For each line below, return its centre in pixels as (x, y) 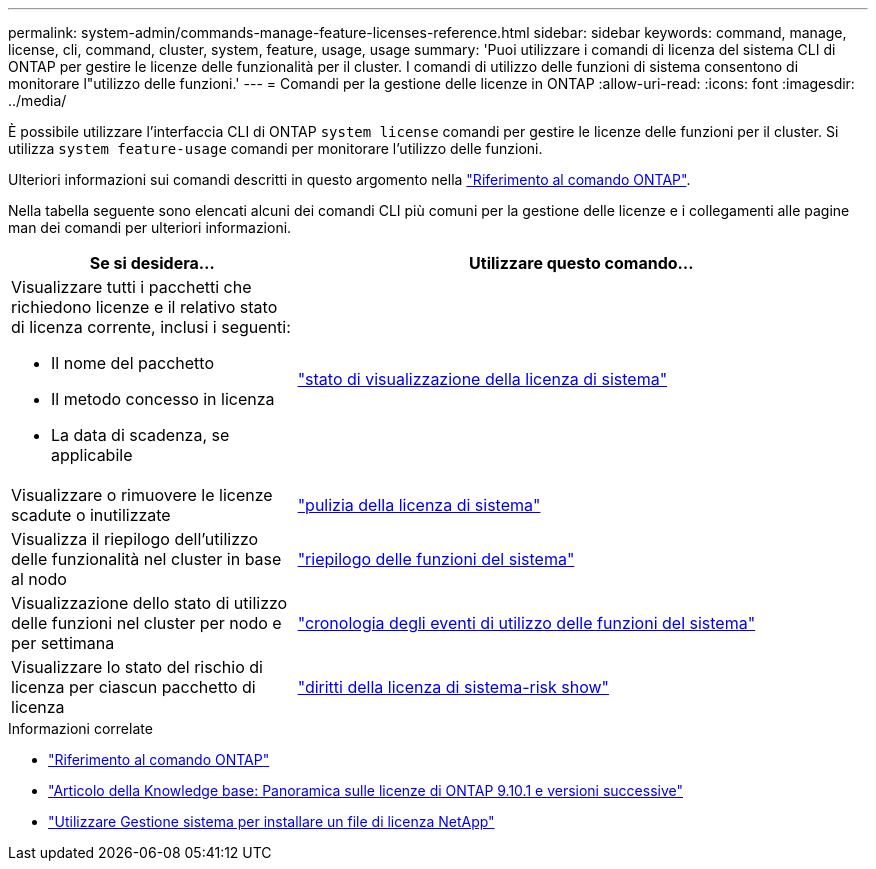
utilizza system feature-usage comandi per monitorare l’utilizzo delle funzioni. (275, 148)
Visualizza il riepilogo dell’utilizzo (135, 539)
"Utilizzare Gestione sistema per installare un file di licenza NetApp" (271, 821)
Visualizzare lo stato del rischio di (137, 667)
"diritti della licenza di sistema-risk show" (453, 687)
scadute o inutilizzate (91, 515)
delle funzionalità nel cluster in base (146, 559)
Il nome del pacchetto (132, 363)
